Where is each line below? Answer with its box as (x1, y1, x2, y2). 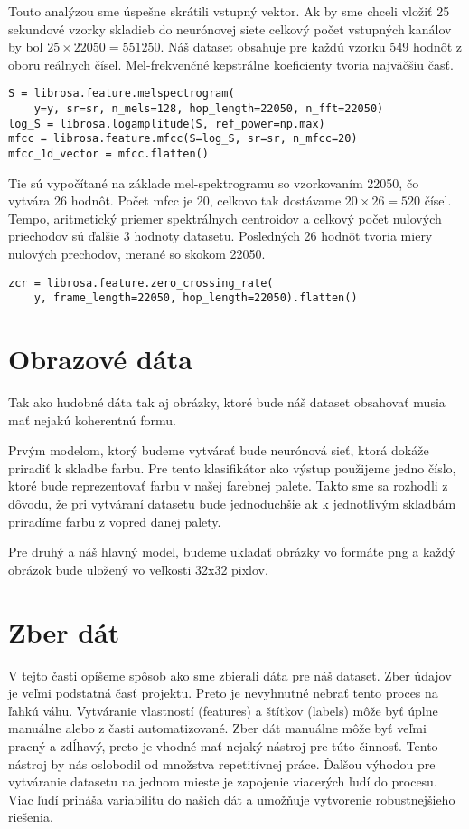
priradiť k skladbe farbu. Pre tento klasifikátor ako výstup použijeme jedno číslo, (8, 458, 456, 477)
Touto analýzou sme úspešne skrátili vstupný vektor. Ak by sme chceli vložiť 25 (8, 2, 450, 20)
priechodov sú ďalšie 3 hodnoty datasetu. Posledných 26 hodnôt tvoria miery (8, 226, 433, 245)
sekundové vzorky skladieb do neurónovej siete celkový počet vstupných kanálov (8, 19, 452, 38)
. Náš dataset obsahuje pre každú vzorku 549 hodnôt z (160, 37, 462, 56)
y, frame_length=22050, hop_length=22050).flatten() (33, 291, 358, 305)
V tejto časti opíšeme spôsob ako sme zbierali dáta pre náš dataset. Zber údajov (8, 665, 452, 684)
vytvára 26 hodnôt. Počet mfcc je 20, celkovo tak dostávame (8, 191, 342, 210)
